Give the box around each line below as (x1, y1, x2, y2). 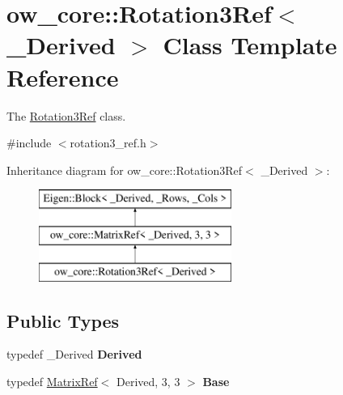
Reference (6, 60, 119, 93)
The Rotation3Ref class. (6, 107, 126, 124)
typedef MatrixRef (6, 373, 98, 390)
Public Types (6, 308, 120, 333)
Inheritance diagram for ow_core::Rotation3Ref (6, 161, 243, 178)
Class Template (163, 28, 337, 62)
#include (6, 134, 52, 151)
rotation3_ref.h (70, 134, 146, 151)
